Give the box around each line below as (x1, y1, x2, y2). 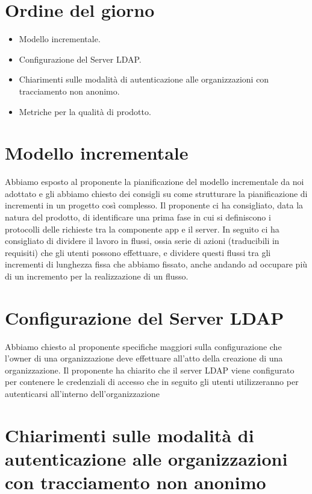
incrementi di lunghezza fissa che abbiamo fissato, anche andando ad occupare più (5, 258, 308, 270)
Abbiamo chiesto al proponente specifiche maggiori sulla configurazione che (5, 340, 282, 352)
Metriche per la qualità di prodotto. (19, 105, 151, 117)
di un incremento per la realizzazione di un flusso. (5, 269, 189, 282)
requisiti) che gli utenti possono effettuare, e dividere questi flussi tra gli (5, 246, 271, 258)
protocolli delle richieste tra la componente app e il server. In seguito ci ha (5, 222, 279, 235)
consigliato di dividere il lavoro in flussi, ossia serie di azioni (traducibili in (5, 234, 279, 247)
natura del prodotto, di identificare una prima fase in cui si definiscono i (5, 211, 271, 223)
